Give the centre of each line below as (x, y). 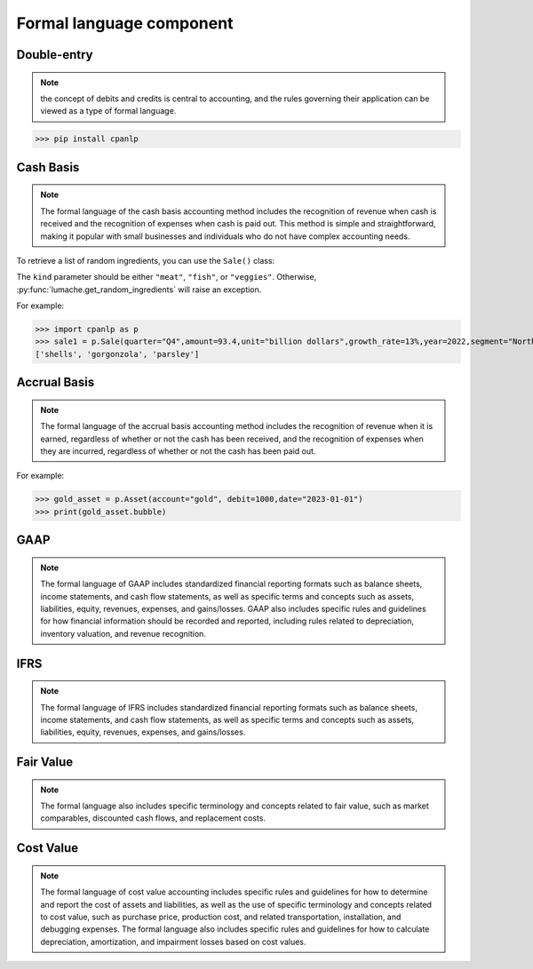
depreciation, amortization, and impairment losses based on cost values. (173, 941)
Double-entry (55, 55)
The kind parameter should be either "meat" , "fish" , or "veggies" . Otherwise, (167, 277)
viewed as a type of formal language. (108, 111)
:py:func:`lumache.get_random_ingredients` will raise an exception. (139, 290)
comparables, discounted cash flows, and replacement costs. (153, 818)
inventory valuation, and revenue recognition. (123, 633)
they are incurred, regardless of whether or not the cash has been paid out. (178, 451)
